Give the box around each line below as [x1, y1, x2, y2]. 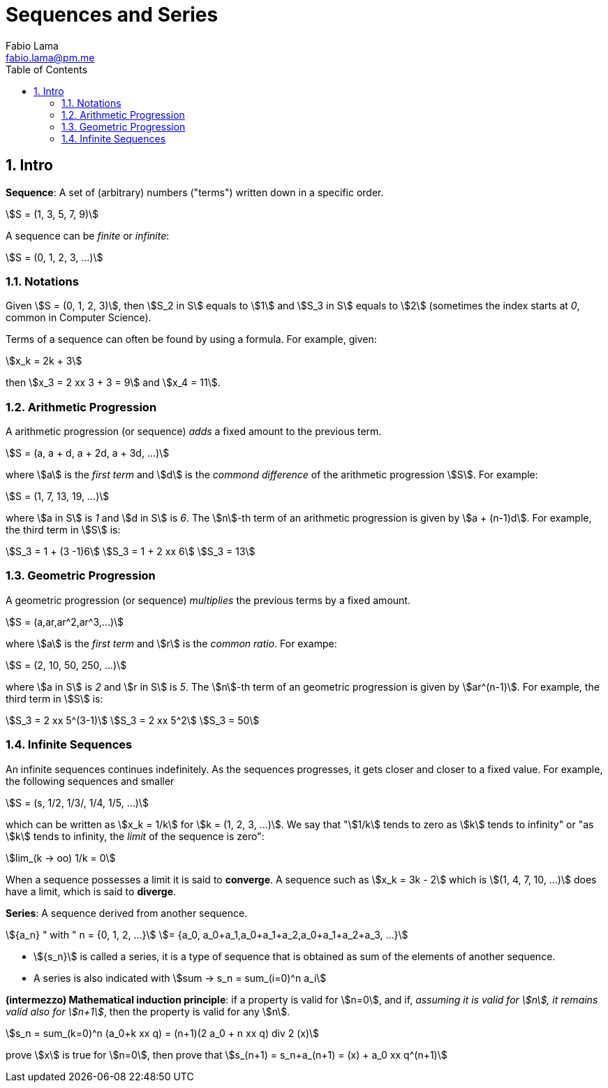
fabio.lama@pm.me [6, 51, 95, 64]
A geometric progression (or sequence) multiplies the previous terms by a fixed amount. [6, 594, 410, 606]
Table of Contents [6, 63, 88, 75]
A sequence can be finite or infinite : [6, 229, 170, 242]
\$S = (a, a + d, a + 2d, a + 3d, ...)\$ [6, 447, 170, 460]
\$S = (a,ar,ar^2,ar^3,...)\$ [6, 615, 124, 628]
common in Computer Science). [6, 311, 151, 324]
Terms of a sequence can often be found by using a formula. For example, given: [6, 333, 377, 346]
